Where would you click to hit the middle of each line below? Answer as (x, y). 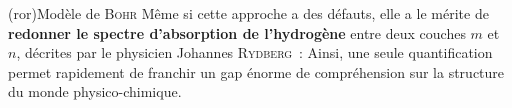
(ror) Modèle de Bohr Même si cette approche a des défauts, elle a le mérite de (248, 13)
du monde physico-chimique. (95, 91)
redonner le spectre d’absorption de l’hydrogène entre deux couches (237, 32)
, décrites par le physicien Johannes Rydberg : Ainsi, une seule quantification (254, 52)
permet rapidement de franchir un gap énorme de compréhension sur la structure (256, 71)
